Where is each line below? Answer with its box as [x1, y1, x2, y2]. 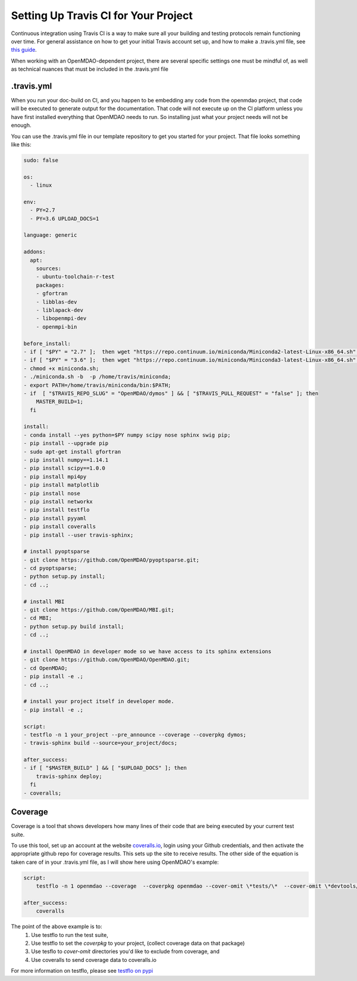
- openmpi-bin [36, 323, 77, 330]
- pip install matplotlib [23, 482, 99, 488]
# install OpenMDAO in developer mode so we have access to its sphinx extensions [23, 648, 272, 654]
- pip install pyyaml [23, 515, 87, 522]
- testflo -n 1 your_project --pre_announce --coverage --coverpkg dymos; [23, 731, 247, 738]
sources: [36, 265, 62, 272]
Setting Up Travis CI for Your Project [11, 9, 193, 22]
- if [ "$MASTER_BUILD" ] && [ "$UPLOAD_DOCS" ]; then [23, 764, 187, 772]
